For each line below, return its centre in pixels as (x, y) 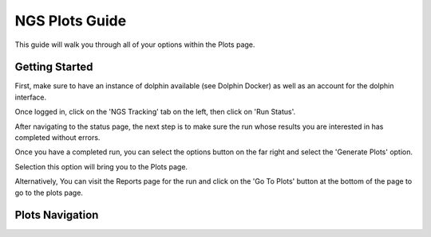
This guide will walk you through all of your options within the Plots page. (135, 45)
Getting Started (54, 67)
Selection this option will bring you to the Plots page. (101, 166)
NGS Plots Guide (71, 21)
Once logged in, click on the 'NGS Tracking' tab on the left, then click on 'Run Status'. (155, 112)
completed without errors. (57, 138)
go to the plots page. (49, 192)
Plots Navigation (57, 215)
